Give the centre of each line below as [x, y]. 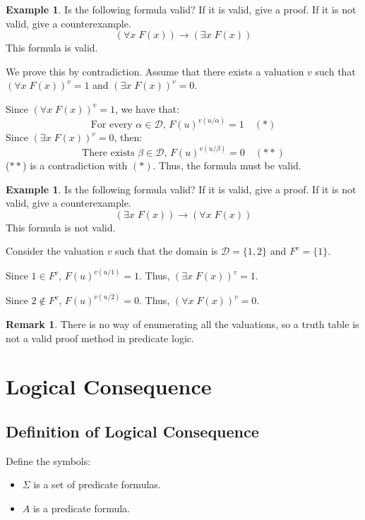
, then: [128, 137]
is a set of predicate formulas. [97, 484]
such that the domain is [167, 251]
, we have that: [147, 108]
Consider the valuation [55, 251]
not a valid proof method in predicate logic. [100, 338]
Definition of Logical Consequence [132, 431]
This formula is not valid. [61, 227]
